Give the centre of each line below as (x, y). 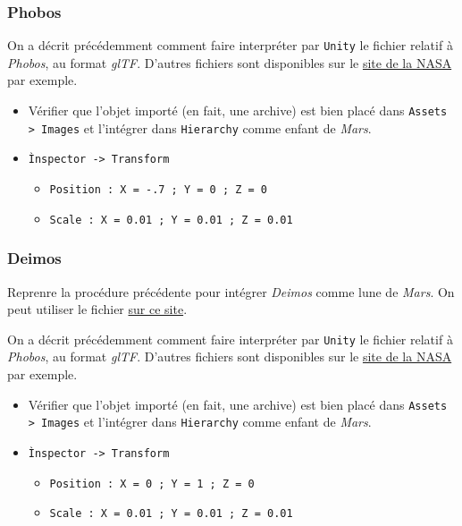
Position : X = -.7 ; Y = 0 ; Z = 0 (158, 190)
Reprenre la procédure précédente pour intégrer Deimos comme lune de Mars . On (231, 291)
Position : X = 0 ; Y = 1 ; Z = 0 (152, 484)
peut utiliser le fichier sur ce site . (97, 309)
